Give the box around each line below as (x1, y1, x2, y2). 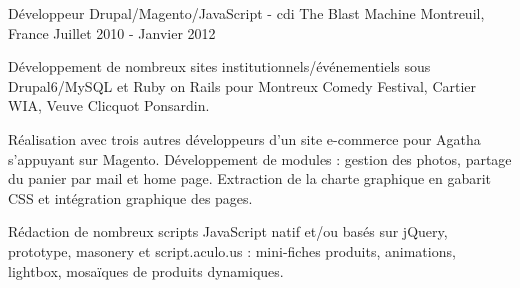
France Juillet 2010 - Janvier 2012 (8, 22, 216, 43)
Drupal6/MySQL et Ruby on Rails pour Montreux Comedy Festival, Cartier (8, 75, 477, 96)
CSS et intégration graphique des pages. (8, 187, 253, 208)
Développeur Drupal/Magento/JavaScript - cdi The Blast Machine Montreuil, (8, 3, 485, 23)
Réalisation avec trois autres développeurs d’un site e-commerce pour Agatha (8, 128, 481, 149)
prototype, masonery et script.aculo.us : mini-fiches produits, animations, (8, 240, 456, 261)
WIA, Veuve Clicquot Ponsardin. (8, 95, 210, 116)
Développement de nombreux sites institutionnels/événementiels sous (8, 56, 431, 77)
